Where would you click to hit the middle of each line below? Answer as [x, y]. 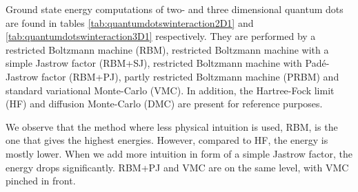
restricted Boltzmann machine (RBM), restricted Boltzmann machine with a [167, 49]
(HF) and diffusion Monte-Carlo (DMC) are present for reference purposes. [164, 104]
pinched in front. [41, 181]
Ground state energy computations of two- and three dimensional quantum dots [175, 9]
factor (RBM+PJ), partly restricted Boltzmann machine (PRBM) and [190, 76]
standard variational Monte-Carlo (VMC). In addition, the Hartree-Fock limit [170, 90]
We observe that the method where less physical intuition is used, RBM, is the [172, 126]
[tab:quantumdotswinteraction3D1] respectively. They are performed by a [161, 36]
